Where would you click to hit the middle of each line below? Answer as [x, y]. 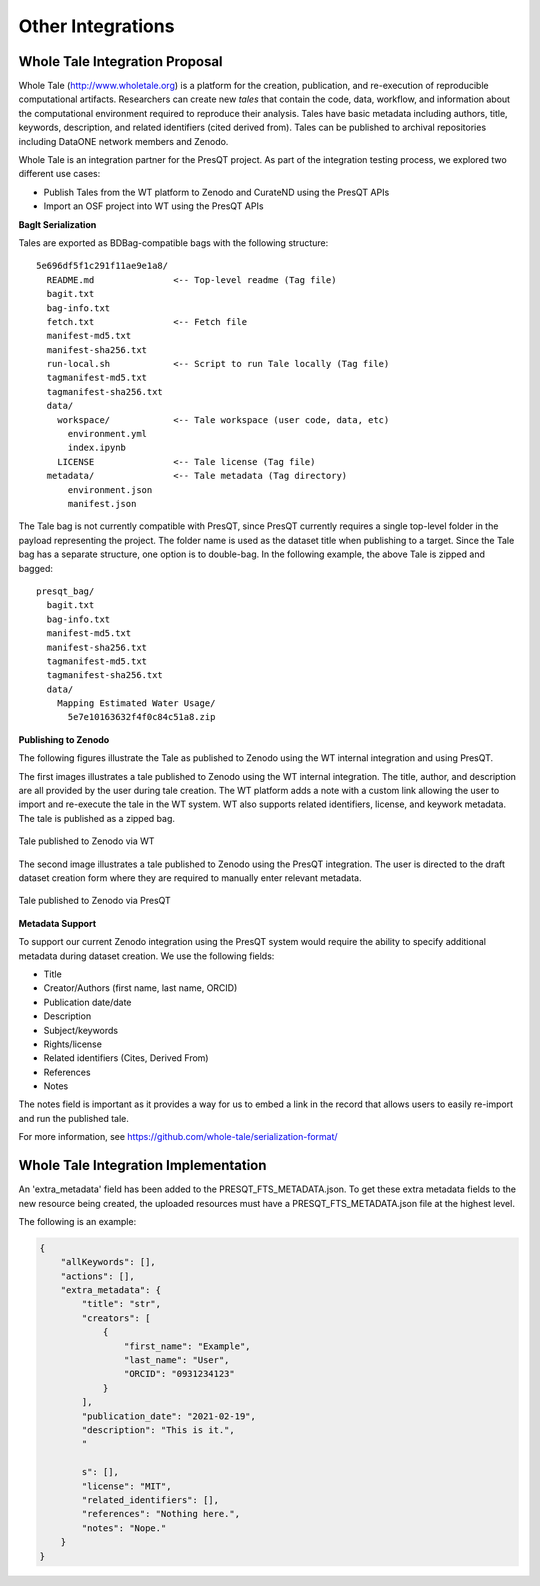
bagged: [36, 568]
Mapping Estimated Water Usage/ [136, 703]
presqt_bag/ [65, 591]
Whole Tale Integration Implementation [142, 1165]
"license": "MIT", [126, 1486]
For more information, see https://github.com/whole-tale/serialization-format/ [178, 1137]
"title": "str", [121, 1304]
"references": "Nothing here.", [160, 1514]
